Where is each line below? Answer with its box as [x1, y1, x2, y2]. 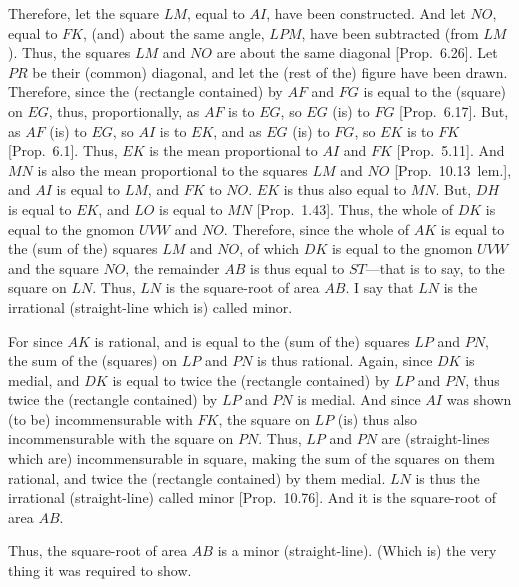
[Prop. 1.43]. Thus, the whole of [256, 198, 454, 219]
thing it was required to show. [8, 560, 192, 581]
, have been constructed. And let [266, 3, 466, 23]
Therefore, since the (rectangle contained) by [8, 81, 283, 102]
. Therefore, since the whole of [223, 218, 410, 239]
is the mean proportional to [149, 140, 318, 161]
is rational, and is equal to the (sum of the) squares [94, 330, 410, 351]
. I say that [345, 277, 414, 298]
